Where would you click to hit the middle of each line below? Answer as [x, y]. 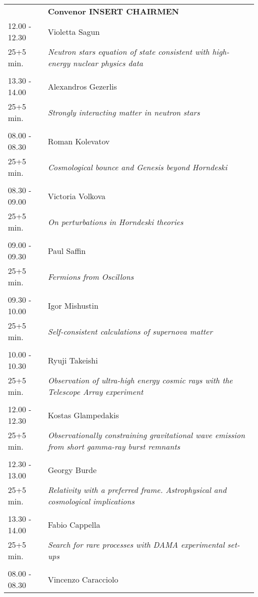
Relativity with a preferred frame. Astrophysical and [137, 490]
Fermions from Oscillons [91, 276]
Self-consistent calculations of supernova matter [130, 331]
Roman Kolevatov [79, 141]
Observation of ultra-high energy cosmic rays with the [140, 380]
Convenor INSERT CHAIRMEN [113, 11]
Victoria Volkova [77, 196]
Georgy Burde [72, 470]
